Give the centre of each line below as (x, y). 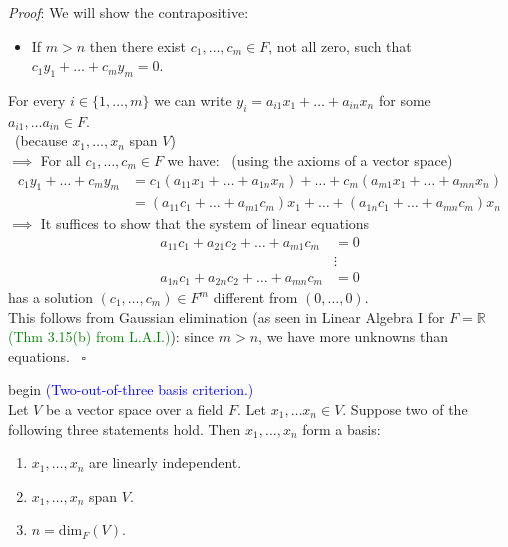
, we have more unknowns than (353, 336)
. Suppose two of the (405, 408)
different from (255, 297)
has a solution (50, 297)
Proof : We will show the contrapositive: (128, 12)
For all (60, 159)
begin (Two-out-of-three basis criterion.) (131, 389)
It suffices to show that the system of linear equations (205, 223)
